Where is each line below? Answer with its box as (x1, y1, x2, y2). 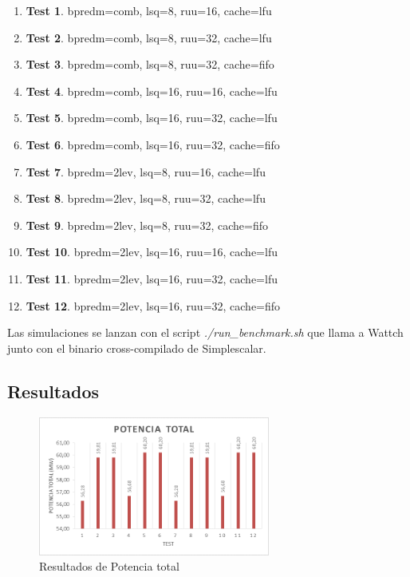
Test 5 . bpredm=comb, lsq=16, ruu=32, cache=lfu (26, 109, 278, 126)
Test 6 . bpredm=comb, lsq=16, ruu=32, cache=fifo (26, 136, 280, 152)
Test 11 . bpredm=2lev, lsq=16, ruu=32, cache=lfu (26, 270, 278, 287)
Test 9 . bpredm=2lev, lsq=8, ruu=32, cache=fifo (26, 216, 269, 233)
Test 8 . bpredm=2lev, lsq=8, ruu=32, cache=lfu (26, 190, 266, 207)
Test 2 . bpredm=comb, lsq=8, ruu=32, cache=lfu (26, 29, 272, 45)
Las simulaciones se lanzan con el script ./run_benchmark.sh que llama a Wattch (7, 324, 404, 341)
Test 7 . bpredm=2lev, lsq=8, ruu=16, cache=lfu (26, 163, 266, 180)
